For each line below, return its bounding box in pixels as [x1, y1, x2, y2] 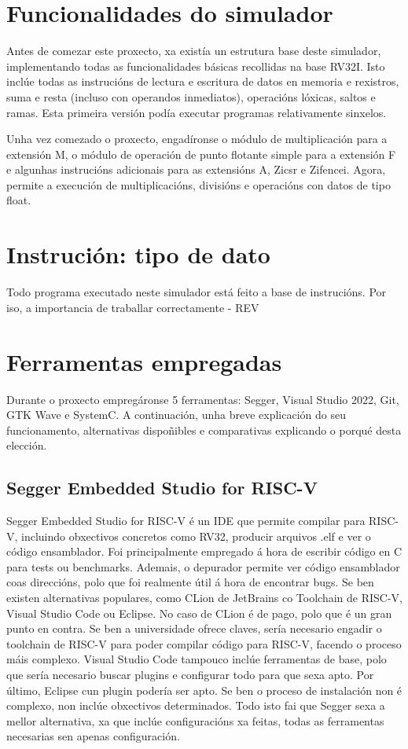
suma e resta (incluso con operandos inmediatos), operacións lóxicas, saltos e [6, 88, 376, 105]
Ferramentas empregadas [6, 345, 282, 377]
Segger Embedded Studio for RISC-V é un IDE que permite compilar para [6, 512, 366, 529]
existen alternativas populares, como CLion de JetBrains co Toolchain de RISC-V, [6, 589, 403, 606]
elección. [6, 437, 47, 453]
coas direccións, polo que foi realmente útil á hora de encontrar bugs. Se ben [6, 574, 374, 590]
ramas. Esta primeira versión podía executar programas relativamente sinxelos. [6, 104, 387, 120]
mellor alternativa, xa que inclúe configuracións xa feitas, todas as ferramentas [6, 712, 384, 729]
